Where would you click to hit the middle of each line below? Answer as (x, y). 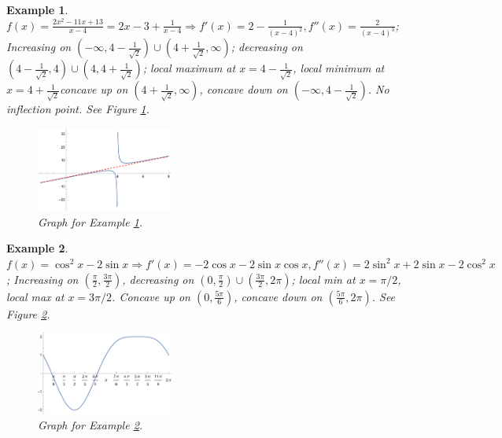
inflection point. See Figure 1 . (78, 109)
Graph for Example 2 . (90, 425)
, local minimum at (339, 68)
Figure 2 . (28, 313)
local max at (35, 296)
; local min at (323, 279)
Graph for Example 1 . (90, 221)
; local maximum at (189, 68)
